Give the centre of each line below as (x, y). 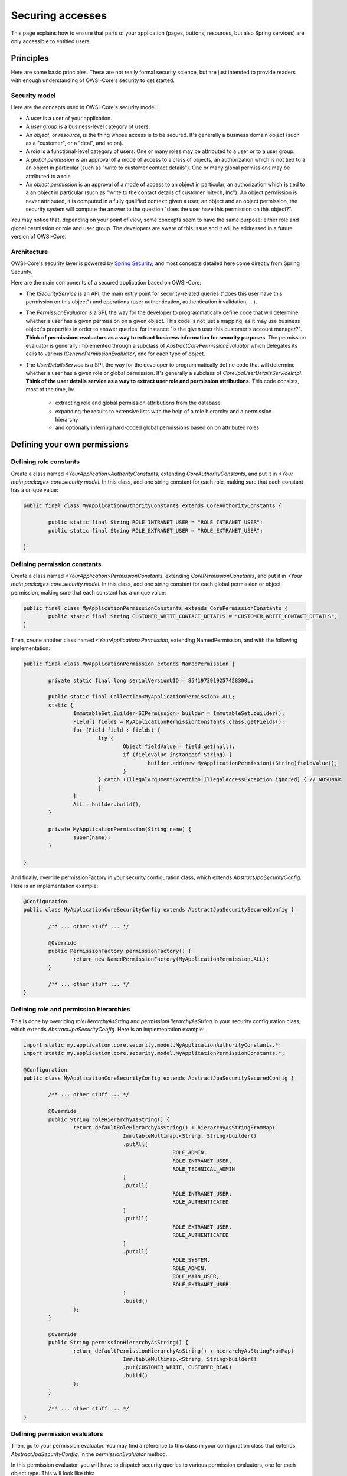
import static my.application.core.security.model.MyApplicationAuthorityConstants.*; (153, 1045)
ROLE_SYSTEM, (191, 1260)
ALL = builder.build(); (107, 804)
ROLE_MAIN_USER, (196, 1276)
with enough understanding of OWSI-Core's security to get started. (93, 80)
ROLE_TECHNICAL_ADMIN (204, 1169)
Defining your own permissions (70, 445)
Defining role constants (45, 462)
